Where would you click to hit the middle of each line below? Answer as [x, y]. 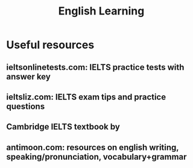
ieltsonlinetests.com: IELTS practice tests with [95, 67]
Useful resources [50, 45]
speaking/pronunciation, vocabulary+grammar [96, 157]
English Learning [101, 11]
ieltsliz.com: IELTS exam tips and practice [86, 97]
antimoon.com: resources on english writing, [93, 147]
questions [26, 106]
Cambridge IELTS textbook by [63, 127]
